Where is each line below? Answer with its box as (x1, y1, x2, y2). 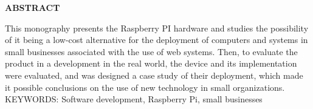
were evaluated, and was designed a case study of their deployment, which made (5, 68, 303, 81)
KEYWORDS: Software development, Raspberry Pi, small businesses (5, 93, 263, 105)
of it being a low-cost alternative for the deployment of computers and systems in (5, 33, 308, 46)
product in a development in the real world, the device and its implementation (5, 57, 297, 70)
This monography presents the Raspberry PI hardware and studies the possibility (5, 21, 309, 34)
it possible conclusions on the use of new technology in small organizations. (5, 81, 285, 93)
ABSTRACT (5, 1, 60, 13)
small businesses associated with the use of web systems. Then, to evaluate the (5, 45, 298, 58)
